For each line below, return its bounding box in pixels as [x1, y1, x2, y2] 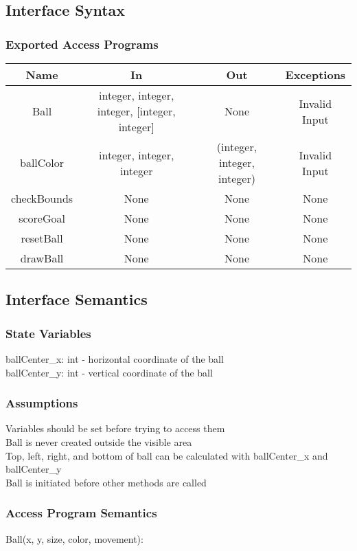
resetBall [21, 230, 63, 246]
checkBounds [11, 190, 73, 206]
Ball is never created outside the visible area [5, 435, 192, 449]
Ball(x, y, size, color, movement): [5, 531, 143, 546]
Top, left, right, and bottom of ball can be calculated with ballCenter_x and [5, 448, 328, 462]
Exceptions [285, 67, 346, 82]
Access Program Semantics [5, 504, 157, 521]
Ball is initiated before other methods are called [5, 475, 207, 489]
